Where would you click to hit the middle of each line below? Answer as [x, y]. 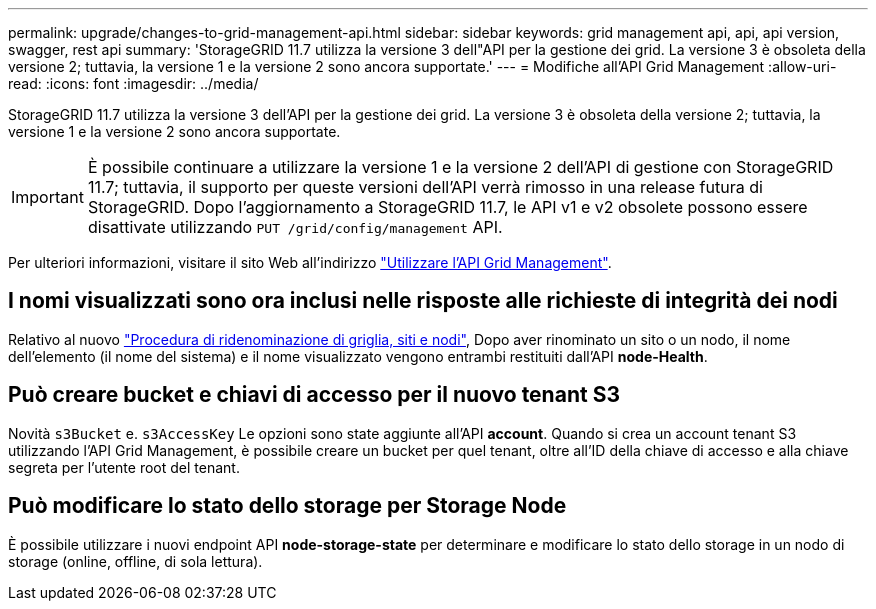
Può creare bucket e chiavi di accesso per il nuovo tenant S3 [314, 395]
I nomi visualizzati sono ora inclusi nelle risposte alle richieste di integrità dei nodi [423, 301]
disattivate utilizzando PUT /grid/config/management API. [295, 227]
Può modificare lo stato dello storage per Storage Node [287, 506]
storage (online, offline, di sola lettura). [135, 561]
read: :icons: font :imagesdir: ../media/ [133, 83]
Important [47, 197]
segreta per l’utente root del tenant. [124, 467]
